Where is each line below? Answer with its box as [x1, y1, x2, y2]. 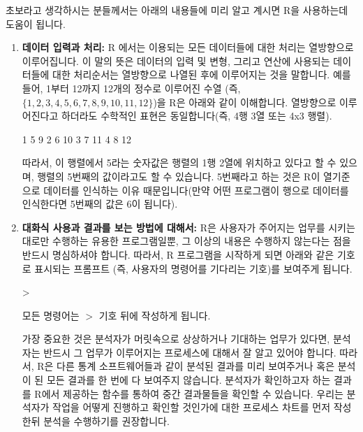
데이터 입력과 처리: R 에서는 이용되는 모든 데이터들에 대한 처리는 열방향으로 [22, 40, 354, 55]
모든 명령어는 [22, 308, 80, 322]
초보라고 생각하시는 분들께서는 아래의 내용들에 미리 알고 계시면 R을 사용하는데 [6, 3, 348, 17]
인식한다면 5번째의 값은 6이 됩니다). [22, 196, 178, 211]
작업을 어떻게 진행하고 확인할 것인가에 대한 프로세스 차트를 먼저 [52, 400, 331, 415]
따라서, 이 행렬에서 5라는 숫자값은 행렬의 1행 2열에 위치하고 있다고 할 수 [22, 155, 336, 170]
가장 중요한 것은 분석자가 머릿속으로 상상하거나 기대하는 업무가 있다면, [22, 331, 330, 346]
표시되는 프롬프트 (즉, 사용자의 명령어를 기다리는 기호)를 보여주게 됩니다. [34, 261, 353, 275]
